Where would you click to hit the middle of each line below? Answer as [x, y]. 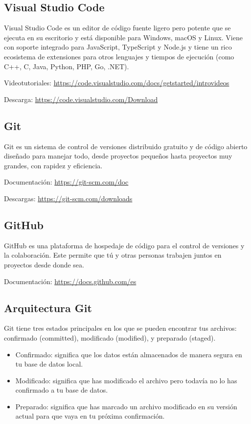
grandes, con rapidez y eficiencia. [53, 165]
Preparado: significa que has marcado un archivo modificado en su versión [126, 406]
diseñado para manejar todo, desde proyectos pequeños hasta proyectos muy [118, 156]
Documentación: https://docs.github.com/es [70, 281]
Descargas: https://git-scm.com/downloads [68, 198]
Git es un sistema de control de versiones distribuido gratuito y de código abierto [126, 146]
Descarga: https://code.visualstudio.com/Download [81, 99]
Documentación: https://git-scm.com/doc [66, 182]
